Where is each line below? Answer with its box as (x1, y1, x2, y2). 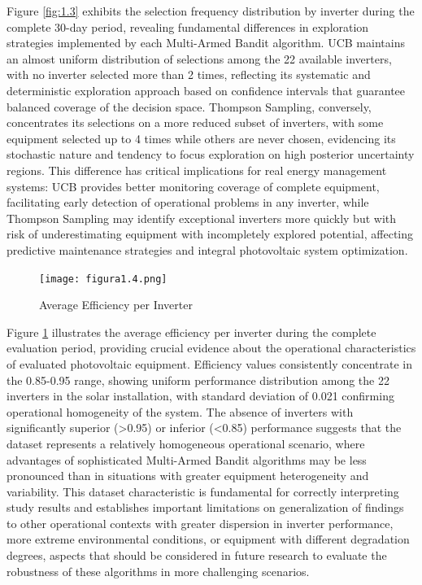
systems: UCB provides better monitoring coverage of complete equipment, (7, 177, 380, 194)
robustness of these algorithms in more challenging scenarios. (7, 562, 310, 579)
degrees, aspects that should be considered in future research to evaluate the (7, 547, 387, 564)
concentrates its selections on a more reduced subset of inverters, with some (7, 114, 384, 131)
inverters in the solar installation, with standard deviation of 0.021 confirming (7, 387, 394, 404)
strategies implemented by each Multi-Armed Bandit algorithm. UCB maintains (7, 34, 405, 51)
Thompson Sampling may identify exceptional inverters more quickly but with (7, 209, 397, 226)
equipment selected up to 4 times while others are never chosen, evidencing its (7, 129, 396, 146)
